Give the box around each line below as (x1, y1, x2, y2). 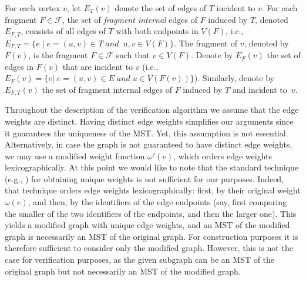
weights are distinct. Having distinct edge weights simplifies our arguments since (5, 115, 294, 127)
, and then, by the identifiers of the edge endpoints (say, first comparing (28, 196, 287, 208)
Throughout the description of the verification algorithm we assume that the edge (5, 103, 299, 116)
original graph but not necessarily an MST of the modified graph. (5, 265, 241, 277)
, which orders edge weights (173, 149, 273, 162)
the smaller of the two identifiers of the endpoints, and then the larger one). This (5, 207, 297, 219)
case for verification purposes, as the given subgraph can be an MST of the (5, 253, 275, 266)
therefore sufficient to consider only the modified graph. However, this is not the (5, 242, 293, 254)
